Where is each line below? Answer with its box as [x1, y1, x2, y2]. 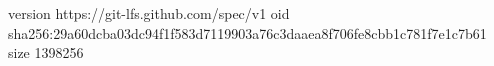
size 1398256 [8, 42, 84, 63]
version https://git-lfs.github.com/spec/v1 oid [8, 3, 290, 23]
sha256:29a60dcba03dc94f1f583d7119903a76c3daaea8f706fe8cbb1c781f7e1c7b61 [8, 22, 487, 43]
